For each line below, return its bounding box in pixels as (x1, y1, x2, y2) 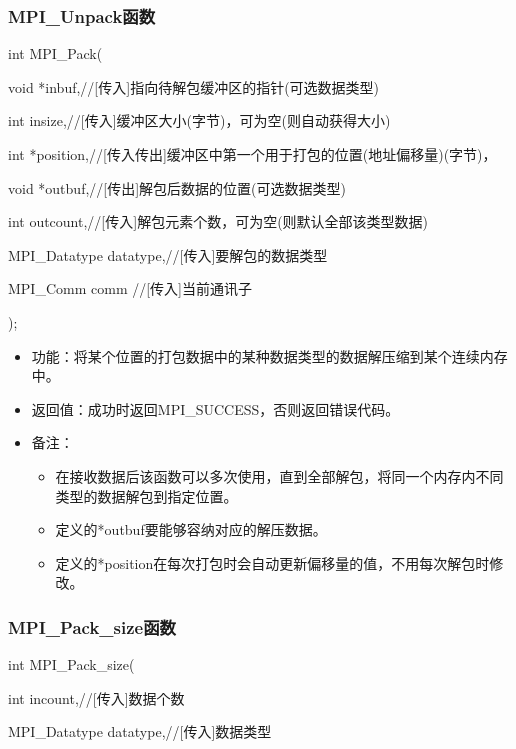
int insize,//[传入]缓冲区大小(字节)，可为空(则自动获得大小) (8, 110, 391, 131)
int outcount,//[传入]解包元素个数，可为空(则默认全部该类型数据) (8, 211, 429, 232)
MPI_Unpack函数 (8, 3, 156, 28)
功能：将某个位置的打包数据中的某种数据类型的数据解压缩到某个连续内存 (31, 345, 508, 366)
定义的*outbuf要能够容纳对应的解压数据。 (55, 519, 327, 540)
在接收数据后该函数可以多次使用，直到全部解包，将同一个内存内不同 (55, 465, 504, 486)
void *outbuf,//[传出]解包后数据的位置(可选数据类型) (8, 177, 346, 198)
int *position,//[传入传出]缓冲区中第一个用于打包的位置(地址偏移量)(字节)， (8, 144, 497, 164)
